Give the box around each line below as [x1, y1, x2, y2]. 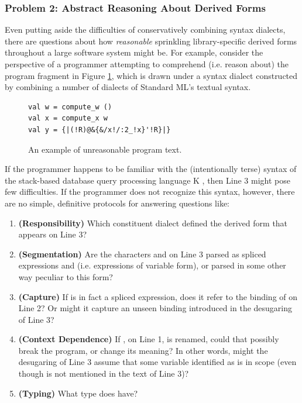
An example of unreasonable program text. [28, 143, 182, 155]
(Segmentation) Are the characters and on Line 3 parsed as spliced [18, 247, 266, 260]
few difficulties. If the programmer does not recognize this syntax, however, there [5, 185, 295, 198]
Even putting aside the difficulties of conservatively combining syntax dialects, [5, 23, 286, 36]
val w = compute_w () [28, 102, 112, 111]
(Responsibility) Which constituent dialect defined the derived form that [18, 216, 288, 229]
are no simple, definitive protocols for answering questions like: [5, 197, 229, 209]
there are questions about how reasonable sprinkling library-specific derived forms [5, 35, 297, 47]
